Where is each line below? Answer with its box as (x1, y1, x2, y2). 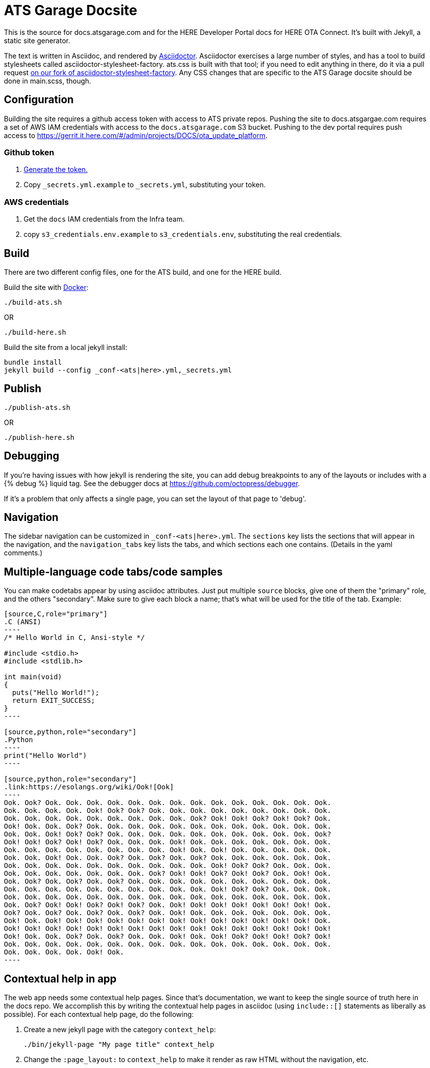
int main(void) (4, 673, 62, 681)
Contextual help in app (4, 972, 117, 985)
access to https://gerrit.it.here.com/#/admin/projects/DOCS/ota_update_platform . (4, 131, 267, 140)
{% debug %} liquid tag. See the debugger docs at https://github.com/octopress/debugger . (4, 479, 300, 488)
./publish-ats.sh (4, 403, 70, 411)
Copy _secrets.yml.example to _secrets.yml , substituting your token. (24, 180, 266, 189)
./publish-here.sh (4, 433, 75, 441)
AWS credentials (4, 197, 69, 207)
